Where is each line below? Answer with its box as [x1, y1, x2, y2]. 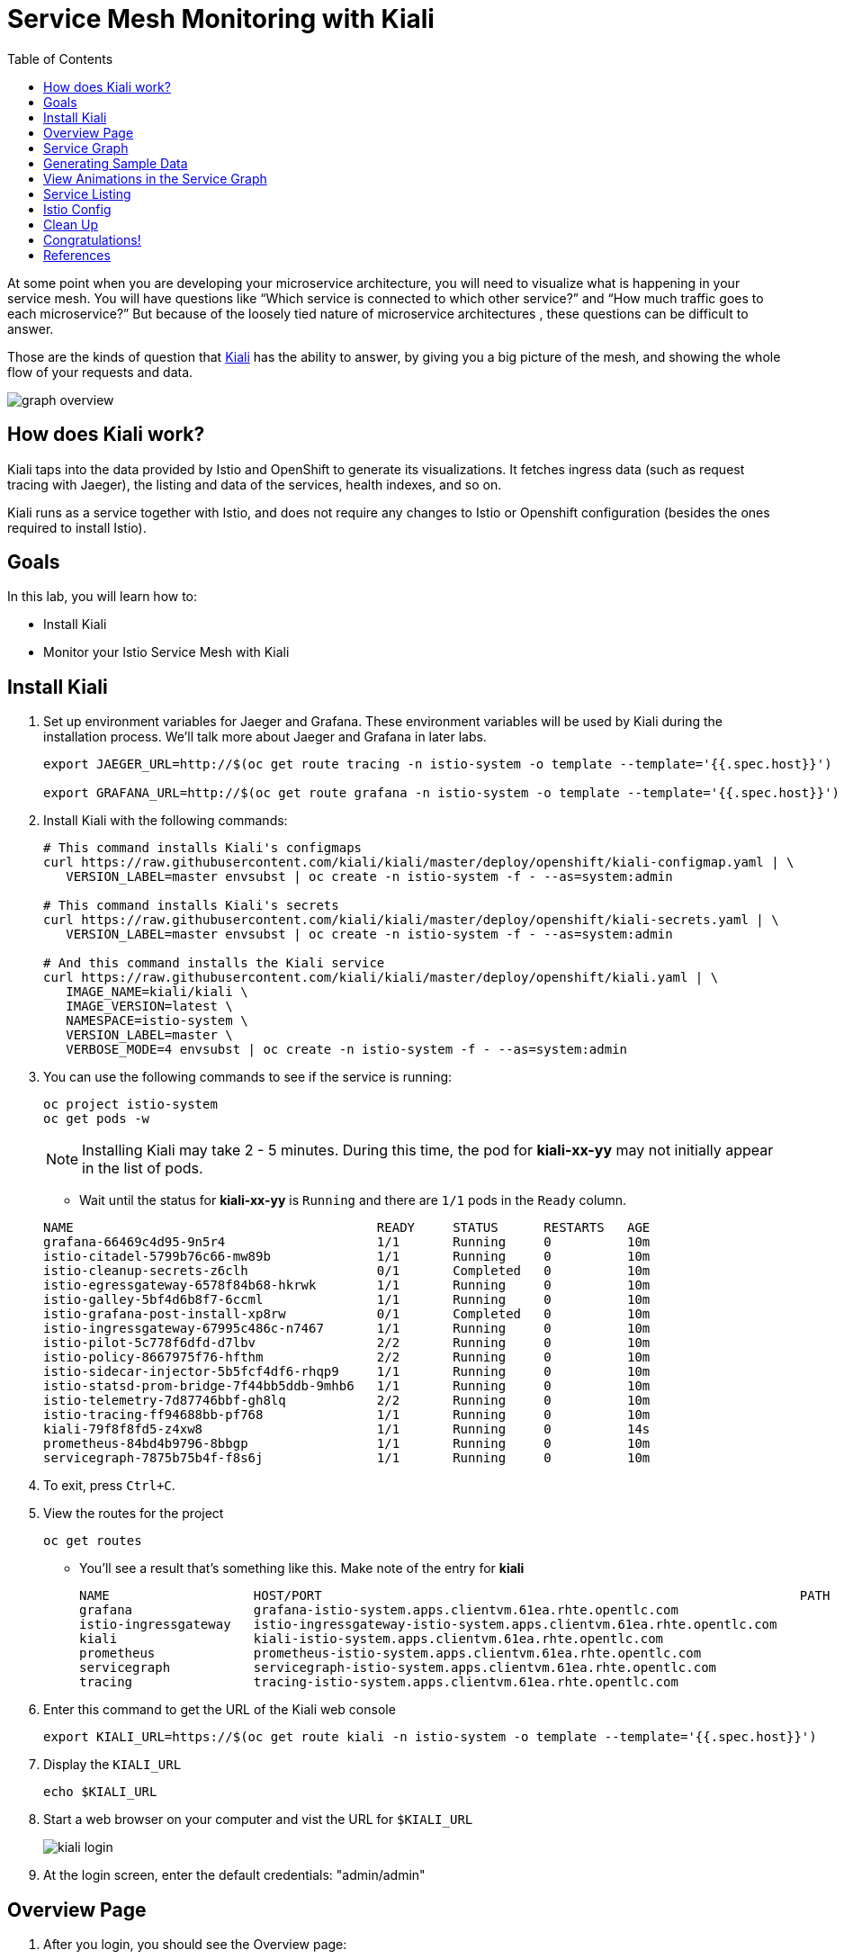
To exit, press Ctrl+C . [43, 1478, 175, 1494]
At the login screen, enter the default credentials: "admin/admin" [43, 1867, 426, 1883]
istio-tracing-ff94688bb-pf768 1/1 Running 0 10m [43, 1407, 651, 1423]
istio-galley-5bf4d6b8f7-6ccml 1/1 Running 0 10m [43, 1292, 651, 1307]
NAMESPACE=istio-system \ [66, 1013, 248, 1029]
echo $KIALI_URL [43, 1784, 157, 1800]
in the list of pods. [82, 1159, 203, 1178]
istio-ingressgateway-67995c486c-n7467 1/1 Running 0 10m [43, 1321, 651, 1336]
